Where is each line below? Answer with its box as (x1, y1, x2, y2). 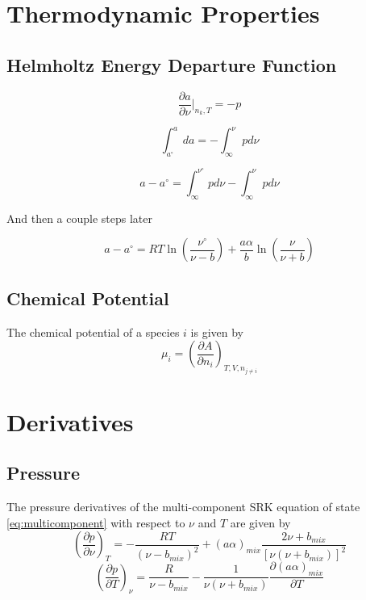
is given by (190, 323, 243, 340)
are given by (230, 514, 291, 531)
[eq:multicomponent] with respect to (6, 514, 185, 531)
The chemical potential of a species (6, 323, 180, 340)
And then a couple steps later (6, 209, 153, 226)
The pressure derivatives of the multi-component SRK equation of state (6, 498, 360, 515)
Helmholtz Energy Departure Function (6, 52, 337, 77)
